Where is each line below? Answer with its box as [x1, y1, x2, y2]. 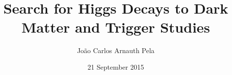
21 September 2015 [88, 61, 144, 72]
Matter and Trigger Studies [21, 17, 210, 37]
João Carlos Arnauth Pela [77, 45, 155, 56]
